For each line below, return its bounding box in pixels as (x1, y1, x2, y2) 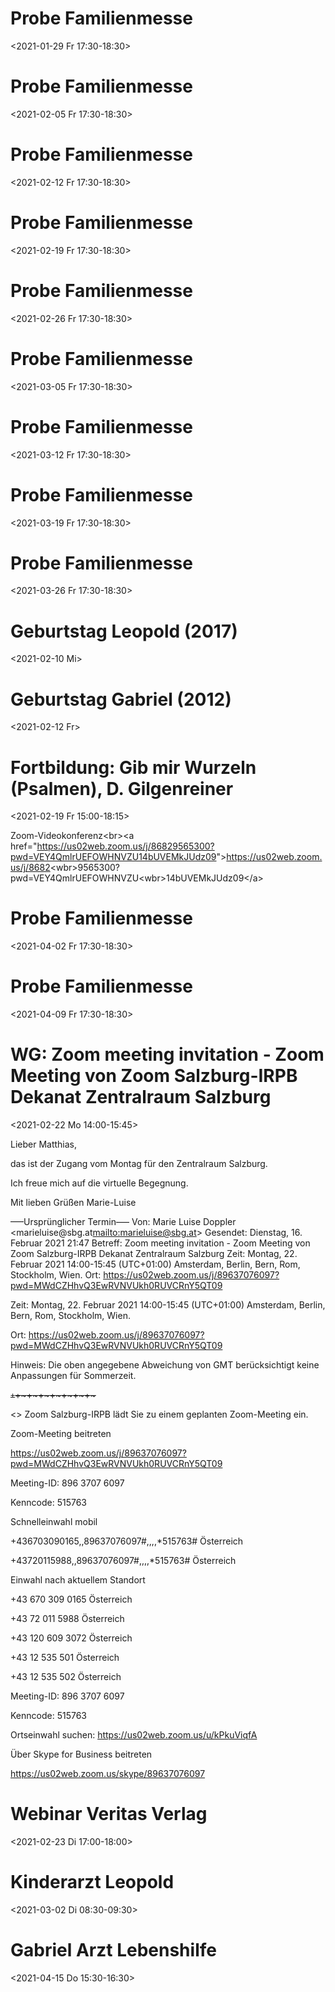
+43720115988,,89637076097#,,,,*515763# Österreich (10, 1555, 237, 1567)
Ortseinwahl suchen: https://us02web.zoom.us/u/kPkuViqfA (10, 1729, 258, 1741)
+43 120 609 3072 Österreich (10, 1632, 133, 1644)
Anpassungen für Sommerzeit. (10, 1370, 137, 1382)
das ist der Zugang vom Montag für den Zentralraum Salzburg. (10, 1158, 268, 1170)
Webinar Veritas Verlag (10, 1803, 208, 1826)
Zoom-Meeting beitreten (10, 1428, 112, 1440)
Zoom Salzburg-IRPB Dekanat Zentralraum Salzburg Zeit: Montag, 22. (10, 1248, 298, 1260)
